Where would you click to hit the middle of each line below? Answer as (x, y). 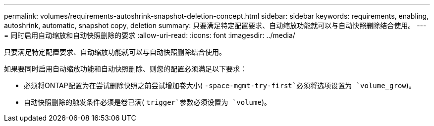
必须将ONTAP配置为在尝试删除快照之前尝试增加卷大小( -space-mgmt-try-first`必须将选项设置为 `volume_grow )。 (220, 85)
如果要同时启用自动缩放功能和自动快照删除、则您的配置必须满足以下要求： (125, 69)
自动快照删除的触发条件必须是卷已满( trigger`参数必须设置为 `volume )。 (148, 102)
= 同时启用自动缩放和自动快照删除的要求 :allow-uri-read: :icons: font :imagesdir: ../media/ (150, 35)
